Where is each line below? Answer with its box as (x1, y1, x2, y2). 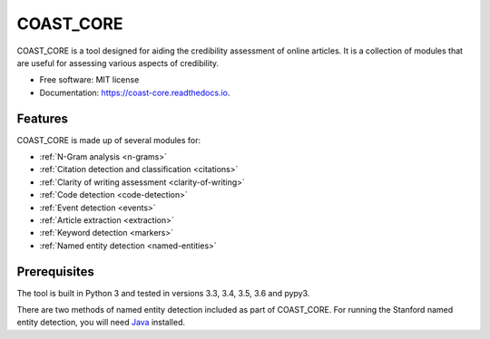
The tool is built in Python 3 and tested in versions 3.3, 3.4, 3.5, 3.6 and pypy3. (16, 287, 310, 298)
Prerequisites (16, 264, 94, 279)
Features (16, 111, 68, 126)
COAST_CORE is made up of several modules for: (16, 134, 201, 145)
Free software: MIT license (39, 74, 140, 85)
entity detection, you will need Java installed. (16, 317, 186, 328)
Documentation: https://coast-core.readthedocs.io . (39, 87, 230, 98)
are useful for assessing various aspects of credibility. (16, 57, 220, 68)
